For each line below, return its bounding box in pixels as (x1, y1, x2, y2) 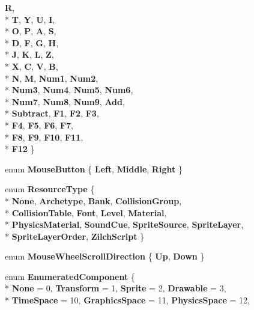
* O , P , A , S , (5, 25, 56, 37)
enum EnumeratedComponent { (5, 270, 135, 282)
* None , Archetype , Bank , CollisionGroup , (5, 194, 182, 207)
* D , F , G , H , (5, 36, 59, 49)
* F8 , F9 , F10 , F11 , (5, 130, 83, 143)
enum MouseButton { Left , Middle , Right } (5, 162, 183, 175)
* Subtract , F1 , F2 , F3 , (5, 107, 99, 120)
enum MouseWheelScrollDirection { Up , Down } (5, 250, 205, 263)
